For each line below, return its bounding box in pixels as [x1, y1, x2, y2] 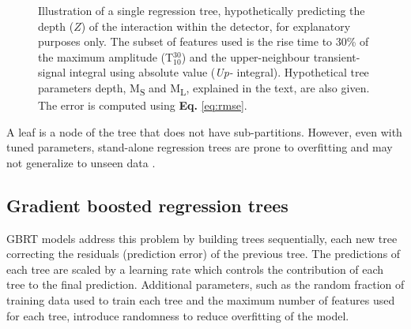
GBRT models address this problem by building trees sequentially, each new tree [6, 230, 398, 246]
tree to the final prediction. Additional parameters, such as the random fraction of [6, 276, 405, 293]
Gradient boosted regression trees [6, 193, 288, 217]
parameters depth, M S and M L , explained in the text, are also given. [38, 79, 370, 98]
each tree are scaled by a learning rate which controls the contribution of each [6, 260, 384, 277]
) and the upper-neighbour [181, 48, 310, 65]
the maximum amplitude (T [38, 48, 174, 65]
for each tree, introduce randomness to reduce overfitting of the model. [6, 307, 349, 323]
